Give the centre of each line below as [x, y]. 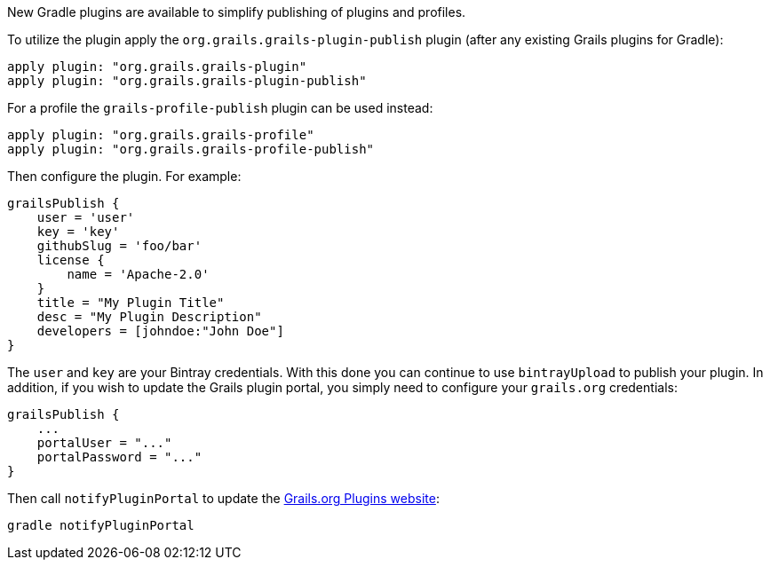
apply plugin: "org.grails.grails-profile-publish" [191, 149]
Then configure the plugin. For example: [124, 176]
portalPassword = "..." [119, 457]
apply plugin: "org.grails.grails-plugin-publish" [187, 81]
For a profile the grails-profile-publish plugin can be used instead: [220, 108]
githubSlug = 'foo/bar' [119, 246]
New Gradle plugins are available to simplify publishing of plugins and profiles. [237, 12]
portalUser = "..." [104, 443]
